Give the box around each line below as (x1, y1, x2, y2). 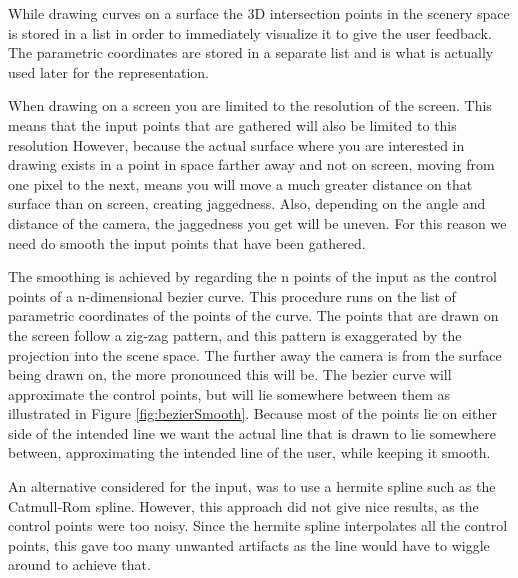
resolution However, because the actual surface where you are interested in (8, 134, 465, 155)
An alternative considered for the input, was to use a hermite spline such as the (8, 476, 496, 497)
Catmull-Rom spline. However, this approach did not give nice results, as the (8, 495, 479, 516)
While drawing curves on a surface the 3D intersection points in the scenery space (8, 3, 510, 23)
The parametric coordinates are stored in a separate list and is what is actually (8, 42, 494, 63)
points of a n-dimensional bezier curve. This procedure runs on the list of (8, 285, 456, 306)
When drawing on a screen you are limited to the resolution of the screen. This (8, 95, 492, 116)
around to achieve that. (8, 554, 151, 575)
